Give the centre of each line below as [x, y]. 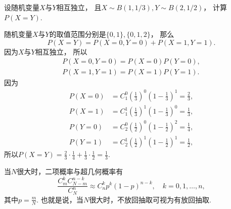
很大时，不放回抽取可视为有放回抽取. [150, 199]
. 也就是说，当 [60, 199]
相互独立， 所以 [61, 51]
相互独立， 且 [79, 7]
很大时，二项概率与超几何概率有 [70, 171]
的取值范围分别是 [78, 34]
